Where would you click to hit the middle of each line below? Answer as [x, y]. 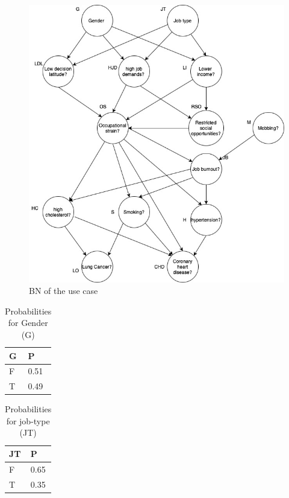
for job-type [28, 420]
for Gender [28, 323]
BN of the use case [64, 291]
